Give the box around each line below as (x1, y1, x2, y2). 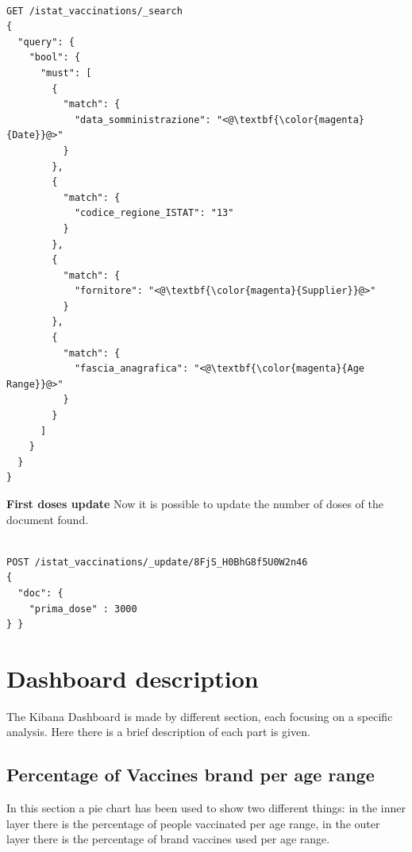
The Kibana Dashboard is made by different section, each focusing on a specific (6, 707, 393, 724)
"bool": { (29, 52, 81, 64)
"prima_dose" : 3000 (29, 603, 137, 615)
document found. (6, 511, 89, 527)
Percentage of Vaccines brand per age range (6, 762, 375, 787)
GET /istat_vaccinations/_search (6, 5, 183, 17)
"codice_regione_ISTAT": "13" (74, 207, 234, 219)
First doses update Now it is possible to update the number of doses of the (6, 495, 383, 511)
